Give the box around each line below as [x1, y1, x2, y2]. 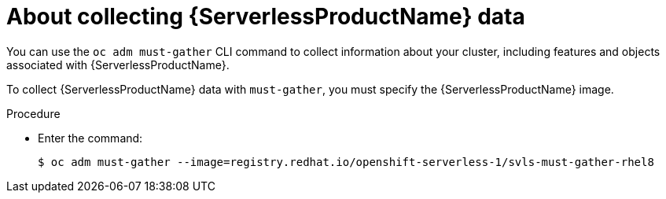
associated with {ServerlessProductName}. [6, 57, 230, 72]
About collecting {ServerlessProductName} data [6, 3, 525, 30]
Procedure [6, 106, 61, 120]
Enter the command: [38, 131, 143, 145]
